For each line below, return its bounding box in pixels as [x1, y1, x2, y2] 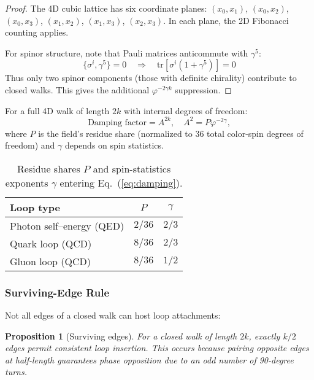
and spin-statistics [93, 161, 171, 176]
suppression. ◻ [175, 83, 232, 96]
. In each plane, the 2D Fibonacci [163, 14, 289, 26]
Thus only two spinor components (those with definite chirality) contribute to [5, 71, 297, 84]
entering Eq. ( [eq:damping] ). [59, 175, 183, 190]
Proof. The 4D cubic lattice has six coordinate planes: [5, 2, 207, 14]
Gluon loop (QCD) [10, 254, 91, 268]
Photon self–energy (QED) [10, 218, 124, 233]
